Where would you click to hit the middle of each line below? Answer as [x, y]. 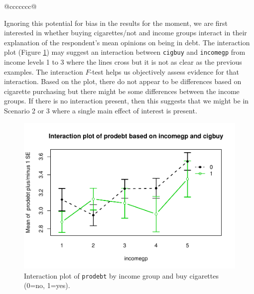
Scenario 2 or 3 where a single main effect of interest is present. [101, 110]
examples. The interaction [44, 71]
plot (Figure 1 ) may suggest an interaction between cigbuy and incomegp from [125, 52]
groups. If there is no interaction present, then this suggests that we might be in [127, 101]
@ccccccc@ [20, 6]
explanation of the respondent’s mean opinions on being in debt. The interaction [127, 42]
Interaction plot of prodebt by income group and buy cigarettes [121, 275]
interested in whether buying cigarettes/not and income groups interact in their [126, 33]
